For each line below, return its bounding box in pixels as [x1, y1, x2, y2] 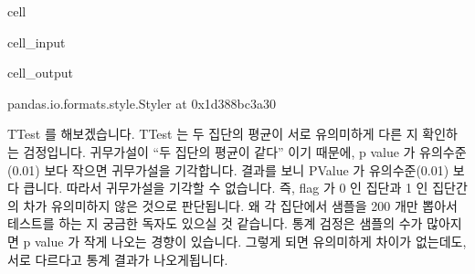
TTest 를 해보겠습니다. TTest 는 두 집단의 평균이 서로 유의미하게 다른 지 [7, 124, 418, 143]
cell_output [7, 63, 73, 82]
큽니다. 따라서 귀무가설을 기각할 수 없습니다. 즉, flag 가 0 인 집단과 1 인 [23, 178, 428, 197]
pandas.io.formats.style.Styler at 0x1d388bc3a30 [7, 93, 276, 112]
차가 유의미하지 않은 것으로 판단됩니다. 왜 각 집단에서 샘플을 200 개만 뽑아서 [23, 195, 458, 215]
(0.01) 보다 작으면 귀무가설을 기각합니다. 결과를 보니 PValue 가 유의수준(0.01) [7, 160, 449, 179]
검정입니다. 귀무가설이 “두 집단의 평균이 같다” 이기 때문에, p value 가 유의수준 [23, 142, 467, 161]
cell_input [7, 32, 66, 51]
